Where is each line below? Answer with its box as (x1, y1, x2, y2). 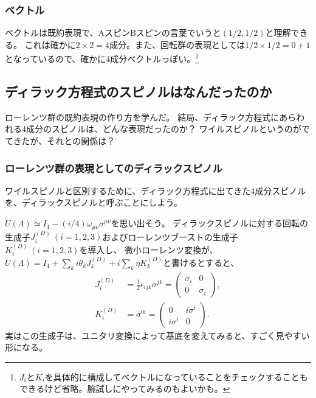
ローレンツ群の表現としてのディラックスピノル (5, 160, 222, 175)
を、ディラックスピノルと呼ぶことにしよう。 (5, 196, 182, 209)
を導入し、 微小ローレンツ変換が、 (79, 243, 218, 256)
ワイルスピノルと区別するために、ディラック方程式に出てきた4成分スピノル (5, 184, 306, 197)
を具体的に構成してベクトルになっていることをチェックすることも (44, 370, 308, 383)
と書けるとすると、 (163, 256, 239, 268)
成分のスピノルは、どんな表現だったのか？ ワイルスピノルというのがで (26, 122, 310, 135)
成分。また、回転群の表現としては (109, 38, 246, 51)
